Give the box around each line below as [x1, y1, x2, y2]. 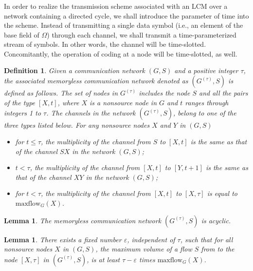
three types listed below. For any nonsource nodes [4, 120, 150, 130]
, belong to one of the [173, 108, 236, 118]
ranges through [185, 97, 229, 107]
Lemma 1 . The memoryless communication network [4, 215, 162, 225]
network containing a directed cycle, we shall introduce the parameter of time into [4, 10, 249, 20]
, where [57, 97, 79, 107]
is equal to [207, 188, 237, 198]
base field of [4, 29, 39, 39]
